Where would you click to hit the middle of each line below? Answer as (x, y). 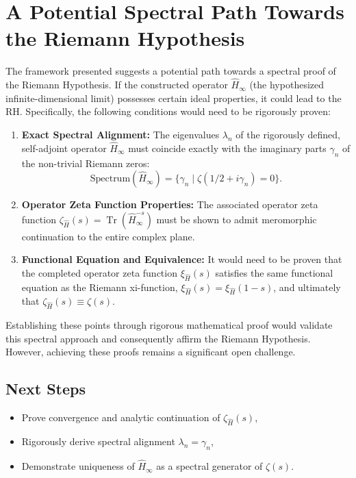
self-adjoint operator (64, 148)
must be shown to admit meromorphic (237, 219)
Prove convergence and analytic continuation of (121, 417)
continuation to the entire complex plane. (108, 236)
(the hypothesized (287, 85)
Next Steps (46, 389)
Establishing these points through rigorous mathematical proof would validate (169, 325)
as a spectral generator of (209, 466)
